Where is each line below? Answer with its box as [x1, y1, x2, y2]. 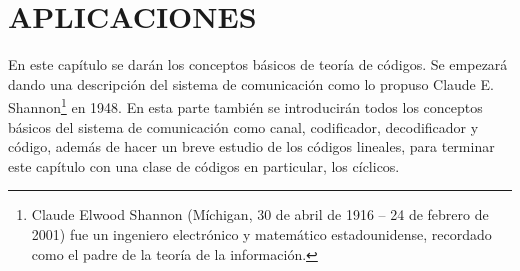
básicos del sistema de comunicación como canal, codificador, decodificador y [8, 116, 479, 137]
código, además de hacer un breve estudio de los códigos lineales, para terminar [8, 136, 495, 157]
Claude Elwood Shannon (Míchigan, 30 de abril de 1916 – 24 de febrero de [31, 204, 489, 225]
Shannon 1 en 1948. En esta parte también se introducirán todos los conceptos [8, 94, 483, 117]
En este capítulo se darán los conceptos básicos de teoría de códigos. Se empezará [8, 54, 508, 75]
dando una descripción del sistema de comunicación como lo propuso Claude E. [8, 73, 494, 94]
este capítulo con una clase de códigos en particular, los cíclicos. [8, 155, 400, 176]
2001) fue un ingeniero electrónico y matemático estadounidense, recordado [31, 223, 492, 244]
